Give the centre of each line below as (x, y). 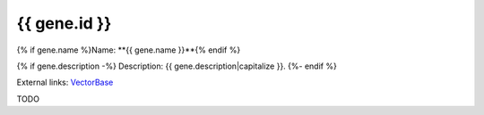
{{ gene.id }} (64, 23)
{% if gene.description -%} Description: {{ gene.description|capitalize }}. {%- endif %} (177, 66)
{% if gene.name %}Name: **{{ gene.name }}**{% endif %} (129, 50)
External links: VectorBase (65, 82)
